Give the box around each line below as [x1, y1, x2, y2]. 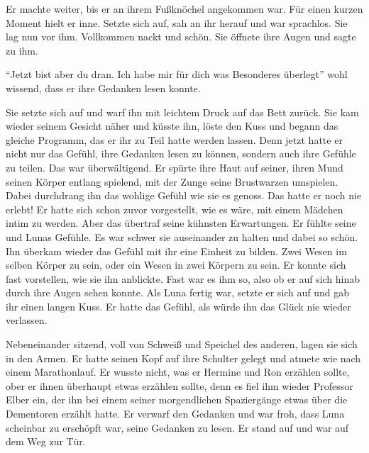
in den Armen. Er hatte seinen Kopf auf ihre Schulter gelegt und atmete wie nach [6, 350, 361, 365]
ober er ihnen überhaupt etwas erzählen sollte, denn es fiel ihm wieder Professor [6, 378, 353, 393]
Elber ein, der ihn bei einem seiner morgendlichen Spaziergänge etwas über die [6, 392, 348, 407]
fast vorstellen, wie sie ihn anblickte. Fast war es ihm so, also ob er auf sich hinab [6, 271, 360, 286]
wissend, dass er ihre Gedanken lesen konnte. [6, 80, 201, 95]
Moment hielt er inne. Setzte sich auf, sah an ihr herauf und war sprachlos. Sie [6, 15, 348, 30]
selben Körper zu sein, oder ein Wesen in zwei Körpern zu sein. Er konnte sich [6, 257, 346, 272]
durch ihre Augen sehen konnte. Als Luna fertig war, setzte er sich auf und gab [6, 285, 350, 300]
